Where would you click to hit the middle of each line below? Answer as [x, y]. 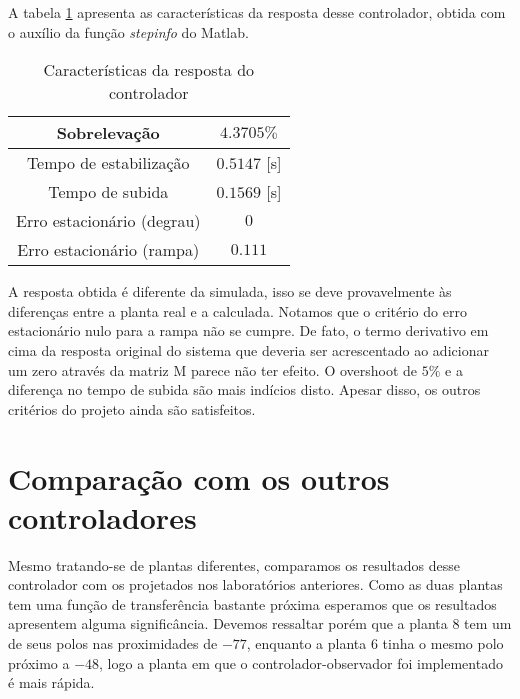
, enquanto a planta [306, 643]
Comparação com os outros [199, 477]
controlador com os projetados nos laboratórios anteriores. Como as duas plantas [255, 584]
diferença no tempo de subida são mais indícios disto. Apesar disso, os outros [244, 389]
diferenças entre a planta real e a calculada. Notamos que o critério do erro [237, 310]
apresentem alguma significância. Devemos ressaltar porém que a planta [228, 623]
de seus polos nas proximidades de [113, 643]
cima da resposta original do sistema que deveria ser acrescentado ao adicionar [248, 349]
